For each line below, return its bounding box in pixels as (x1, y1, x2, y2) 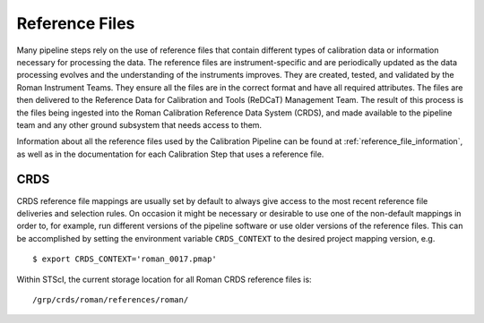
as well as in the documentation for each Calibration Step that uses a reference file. (16, 149, 324, 159)
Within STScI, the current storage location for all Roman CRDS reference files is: (16, 274, 313, 285)
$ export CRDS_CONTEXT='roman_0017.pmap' (32, 254, 217, 264)
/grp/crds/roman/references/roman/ (32, 294, 189, 304)
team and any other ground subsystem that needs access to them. (16, 119, 263, 130)
